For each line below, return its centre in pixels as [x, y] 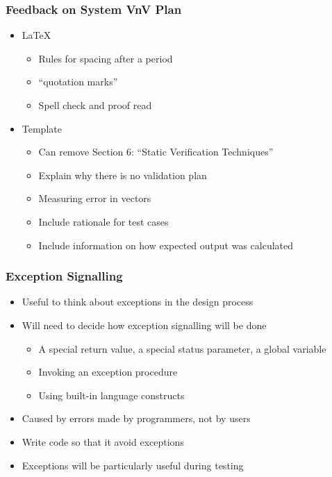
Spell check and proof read [95, 105]
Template [42, 128]
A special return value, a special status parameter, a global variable [182, 348]
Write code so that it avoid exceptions [103, 441]
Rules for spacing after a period [106, 58]
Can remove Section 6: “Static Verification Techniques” [156, 152]
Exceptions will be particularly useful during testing [133, 465]
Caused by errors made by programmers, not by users [136, 418]
